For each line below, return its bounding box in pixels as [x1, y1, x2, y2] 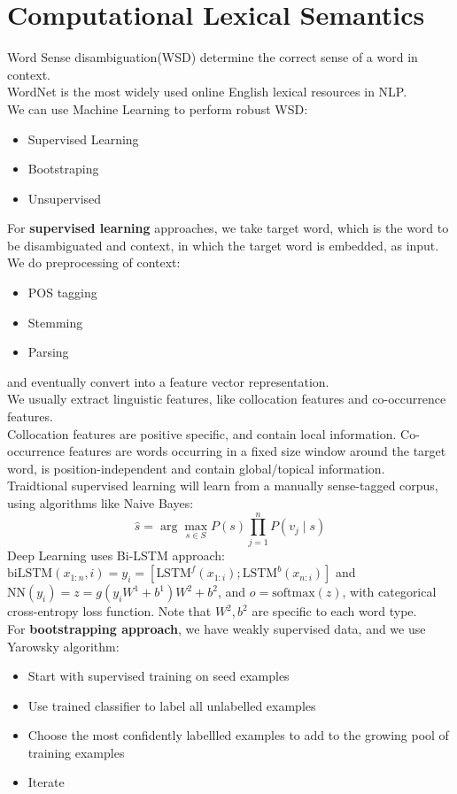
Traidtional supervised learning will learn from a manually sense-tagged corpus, [7, 476, 438, 495]
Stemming [27, 312, 83, 331]
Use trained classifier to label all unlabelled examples [27, 696, 316, 714]
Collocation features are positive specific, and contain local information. [7, 424, 397, 443]
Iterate [27, 773, 65, 791]
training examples [27, 743, 125, 761]
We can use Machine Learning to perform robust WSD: [7, 99, 308, 118]
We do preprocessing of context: [7, 253, 181, 272]
